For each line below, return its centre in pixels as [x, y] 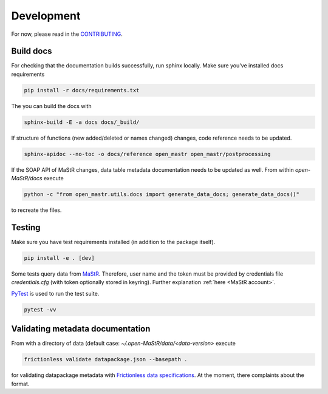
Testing [26, 227]
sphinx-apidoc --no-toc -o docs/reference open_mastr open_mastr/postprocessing [147, 154]
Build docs [32, 51]
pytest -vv [40, 309]
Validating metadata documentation [81, 329]
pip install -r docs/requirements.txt [82, 90]
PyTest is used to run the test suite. [55, 293]
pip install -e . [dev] [60, 258]
